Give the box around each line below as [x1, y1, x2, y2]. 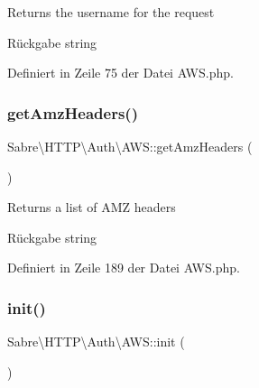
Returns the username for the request [7, 3, 215, 21]
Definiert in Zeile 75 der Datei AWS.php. [7, 63, 234, 82]
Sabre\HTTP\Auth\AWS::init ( [7, 332, 185, 351]
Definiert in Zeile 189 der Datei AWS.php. [7, 258, 240, 277]
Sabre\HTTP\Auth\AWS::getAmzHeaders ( [7, 137, 253, 155]
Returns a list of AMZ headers [7, 198, 176, 217]
